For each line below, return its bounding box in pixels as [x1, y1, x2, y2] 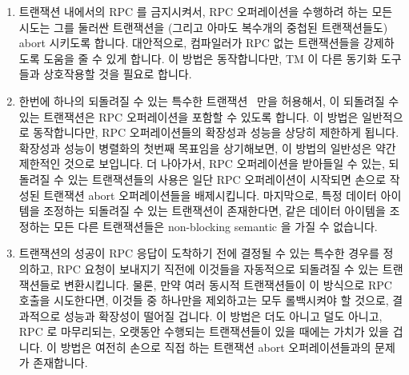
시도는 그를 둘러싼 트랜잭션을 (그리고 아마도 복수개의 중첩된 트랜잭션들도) [18, 18, 388, 35]
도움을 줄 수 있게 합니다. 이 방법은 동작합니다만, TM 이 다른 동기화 [43, 50, 378, 66]
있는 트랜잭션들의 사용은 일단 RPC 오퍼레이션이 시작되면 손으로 [67, 170, 387, 187]
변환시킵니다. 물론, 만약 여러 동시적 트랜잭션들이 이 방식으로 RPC [63, 276, 392, 293]
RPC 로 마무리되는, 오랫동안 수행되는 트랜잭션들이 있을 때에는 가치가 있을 [18, 323, 389, 340]
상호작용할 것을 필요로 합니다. [43, 66, 192, 82]
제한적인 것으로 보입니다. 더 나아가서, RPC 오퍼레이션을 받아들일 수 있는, [18, 155, 385, 172]
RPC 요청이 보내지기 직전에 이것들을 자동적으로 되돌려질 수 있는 [56, 260, 379, 277]
